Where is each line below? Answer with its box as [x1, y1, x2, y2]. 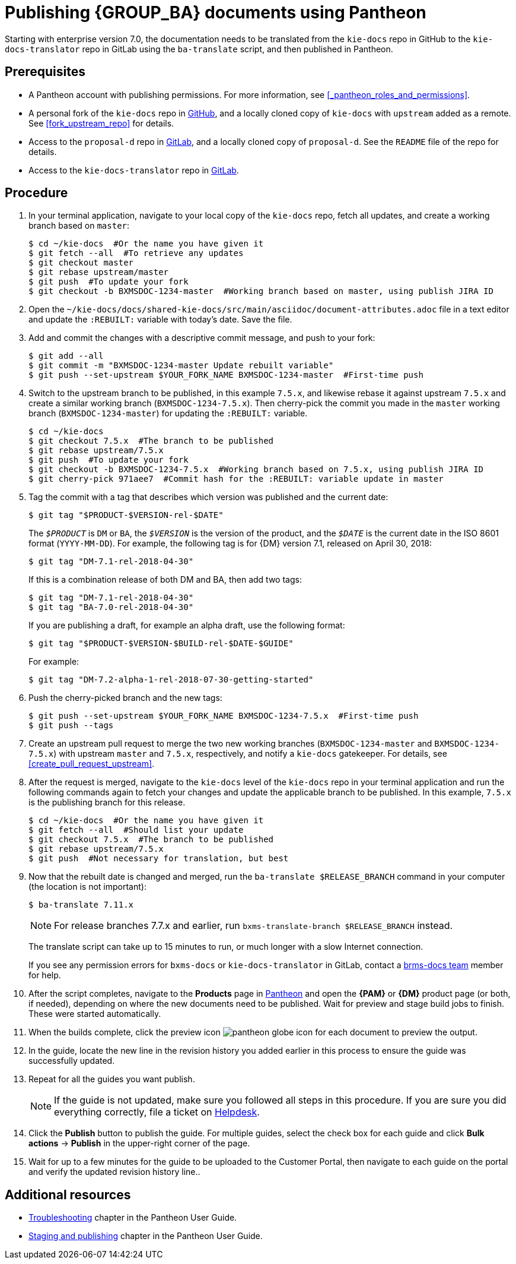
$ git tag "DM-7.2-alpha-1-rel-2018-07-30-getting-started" [28, 675, 314, 685]
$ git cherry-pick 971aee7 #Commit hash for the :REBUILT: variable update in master [28, 474, 444, 484]
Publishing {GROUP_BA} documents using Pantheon [5, 2, 426, 23]
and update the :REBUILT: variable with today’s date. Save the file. [28, 314, 292, 325]
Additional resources [5, 1187, 131, 1202]
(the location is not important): [28, 881, 146, 892]
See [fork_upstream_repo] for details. [28, 118, 174, 128]
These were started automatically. [28, 1009, 161, 1019]
